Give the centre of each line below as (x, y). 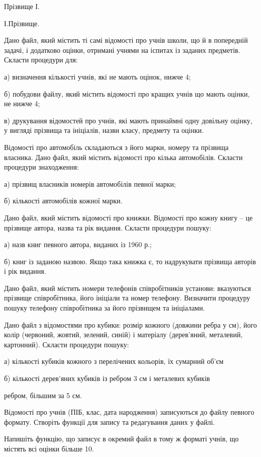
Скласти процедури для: (41, 60)
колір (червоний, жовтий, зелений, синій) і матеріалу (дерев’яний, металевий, (123, 334)
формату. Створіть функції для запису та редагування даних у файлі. (110, 422)
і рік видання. (25, 271)
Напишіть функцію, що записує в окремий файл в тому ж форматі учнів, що (121, 439)
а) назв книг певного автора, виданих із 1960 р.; (78, 244)
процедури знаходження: (41, 167)
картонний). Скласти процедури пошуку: (67, 344)
